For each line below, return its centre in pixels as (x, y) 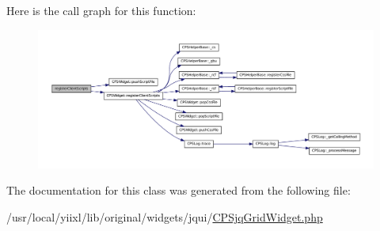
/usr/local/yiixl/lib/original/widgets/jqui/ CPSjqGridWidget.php (165, 216)
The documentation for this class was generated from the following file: (179, 190)
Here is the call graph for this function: (101, 10)
